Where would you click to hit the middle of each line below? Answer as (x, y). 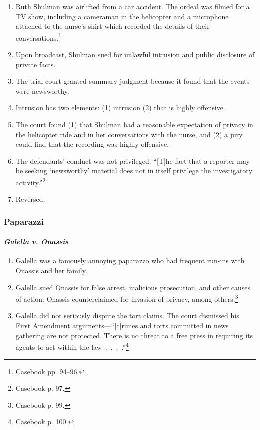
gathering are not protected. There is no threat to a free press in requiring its (134, 335)
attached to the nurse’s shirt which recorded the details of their (113, 26)
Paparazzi (24, 221)
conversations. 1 (38, 37)
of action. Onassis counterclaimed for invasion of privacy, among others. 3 (127, 298)
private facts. (36, 64)
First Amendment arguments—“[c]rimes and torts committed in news (122, 326)
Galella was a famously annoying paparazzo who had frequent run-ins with (130, 261)
